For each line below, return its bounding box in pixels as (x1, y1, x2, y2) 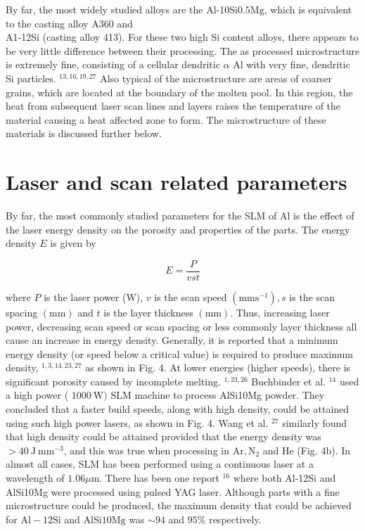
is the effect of (293, 208, 354, 223)
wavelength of (6, 471, 65, 485)
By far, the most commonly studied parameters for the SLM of (6, 208, 277, 223)
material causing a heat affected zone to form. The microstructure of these (6, 112, 326, 127)
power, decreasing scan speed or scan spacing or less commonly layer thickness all (6, 319, 357, 333)
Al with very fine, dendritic (233, 57, 350, 72)
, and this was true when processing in (63, 442, 229, 457)
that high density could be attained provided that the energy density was (6, 429, 321, 444)
